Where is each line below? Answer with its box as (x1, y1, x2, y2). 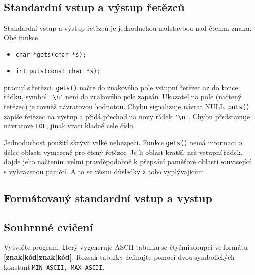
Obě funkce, (4, 32, 40, 42)
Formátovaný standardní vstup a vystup (4, 190, 212, 205)
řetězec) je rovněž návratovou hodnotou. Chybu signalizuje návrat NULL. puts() (4, 101, 250, 112)
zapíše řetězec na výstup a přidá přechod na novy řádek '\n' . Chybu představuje (4, 111, 250, 121)
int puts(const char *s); (15, 68, 100, 75)
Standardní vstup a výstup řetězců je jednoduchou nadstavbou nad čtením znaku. (4, 23, 252, 33)
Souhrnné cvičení (4, 219, 93, 234)
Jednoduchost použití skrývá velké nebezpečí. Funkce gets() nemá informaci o (4, 137, 242, 147)
